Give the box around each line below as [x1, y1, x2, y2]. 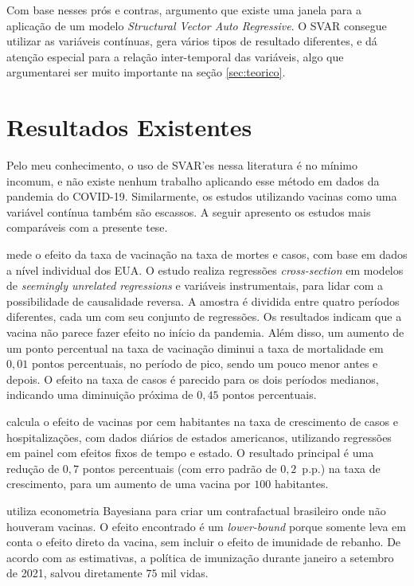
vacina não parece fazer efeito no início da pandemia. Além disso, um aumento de [6, 324, 404, 341]
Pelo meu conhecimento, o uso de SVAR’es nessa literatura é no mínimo [6, 157, 357, 174]
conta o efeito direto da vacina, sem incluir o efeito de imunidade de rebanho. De [6, 533, 401, 550]
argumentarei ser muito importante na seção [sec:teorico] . [6, 64, 286, 80]
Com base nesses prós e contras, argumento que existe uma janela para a [6, 2, 361, 18]
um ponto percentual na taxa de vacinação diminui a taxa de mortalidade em [6, 339, 384, 356]
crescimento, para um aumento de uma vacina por [6, 475, 251, 492]
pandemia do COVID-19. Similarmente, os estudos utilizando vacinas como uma [6, 188, 397, 205]
